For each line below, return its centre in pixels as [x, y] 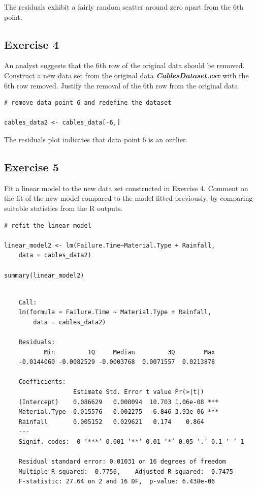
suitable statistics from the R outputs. [63, 208]
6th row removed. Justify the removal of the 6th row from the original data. [122, 85]
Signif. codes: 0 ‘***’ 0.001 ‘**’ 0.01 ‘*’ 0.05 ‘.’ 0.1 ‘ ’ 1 [131, 442]
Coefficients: [42, 382]
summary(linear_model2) [44, 275]
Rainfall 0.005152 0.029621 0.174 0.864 [111, 422]
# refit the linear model [48, 225]
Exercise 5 [31, 166]
